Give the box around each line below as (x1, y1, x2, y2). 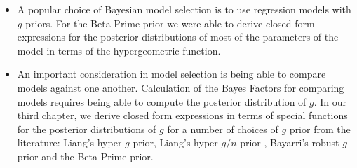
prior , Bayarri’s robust (240, 135, 339, 150)
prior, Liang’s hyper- (133, 135, 222, 150)
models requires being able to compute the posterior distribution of (17, 94, 307, 108)
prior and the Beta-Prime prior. (17, 148, 154, 163)
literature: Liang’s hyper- (17, 135, 126, 150)
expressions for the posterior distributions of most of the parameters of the (17, 29, 339, 44)
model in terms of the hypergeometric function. (17, 43, 221, 57)
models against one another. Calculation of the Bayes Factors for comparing (17, 80, 344, 94)
